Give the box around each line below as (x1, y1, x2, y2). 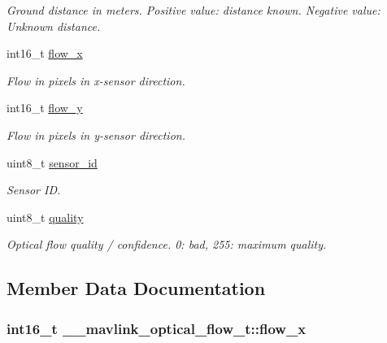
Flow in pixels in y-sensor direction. (7, 126, 185, 143)
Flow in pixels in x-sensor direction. (7, 72, 185, 89)
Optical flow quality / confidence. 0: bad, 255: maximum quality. (7, 236, 327, 253)
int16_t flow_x (7, 45, 83, 62)
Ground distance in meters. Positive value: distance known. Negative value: (7, 2, 380, 18)
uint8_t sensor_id (7, 154, 98, 171)
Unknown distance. (7, 17, 101, 34)
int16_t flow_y (7, 99, 83, 116)
